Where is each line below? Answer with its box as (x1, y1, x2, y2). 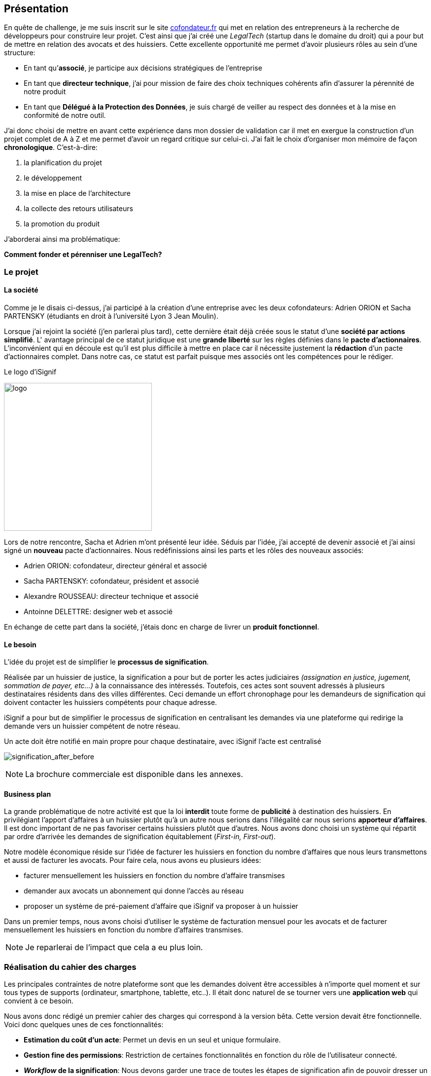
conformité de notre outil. (24, 111, 106, 120)
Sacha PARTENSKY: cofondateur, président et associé (24, 577, 199, 586)
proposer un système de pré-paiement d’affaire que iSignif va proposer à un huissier (24, 902, 298, 911)
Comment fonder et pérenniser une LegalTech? (4, 250, 162, 259)
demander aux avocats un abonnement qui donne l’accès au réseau (24, 887, 244, 895)
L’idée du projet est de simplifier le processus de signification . (4, 658, 209, 667)
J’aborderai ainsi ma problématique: (4, 235, 120, 244)
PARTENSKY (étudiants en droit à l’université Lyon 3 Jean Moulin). (4, 312, 218, 321)
